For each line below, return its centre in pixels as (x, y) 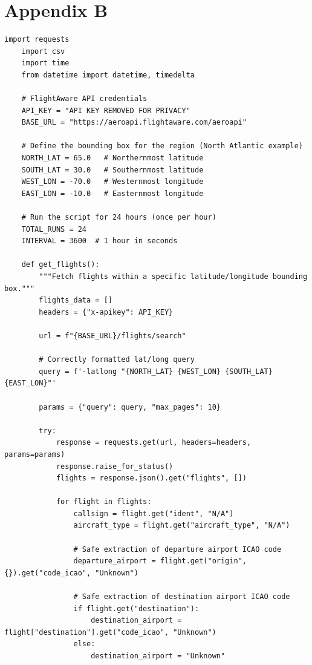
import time (45, 63)
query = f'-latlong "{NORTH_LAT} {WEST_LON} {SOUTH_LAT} (156, 371)
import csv (43, 51)
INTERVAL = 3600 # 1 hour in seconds (99, 241)
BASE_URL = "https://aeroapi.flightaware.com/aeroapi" (134, 123)
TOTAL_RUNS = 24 (54, 229)
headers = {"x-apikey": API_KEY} (106, 312)
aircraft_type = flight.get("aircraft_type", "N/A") (182, 526)
